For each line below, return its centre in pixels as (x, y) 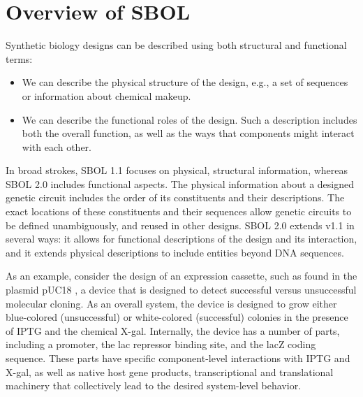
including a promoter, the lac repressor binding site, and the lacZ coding (161, 344)
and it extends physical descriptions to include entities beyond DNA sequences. (175, 252)
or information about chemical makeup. (106, 95)
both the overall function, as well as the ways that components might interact (188, 133)
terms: (19, 58)
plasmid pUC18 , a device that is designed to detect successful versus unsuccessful (181, 290)
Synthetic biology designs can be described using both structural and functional (176, 45)
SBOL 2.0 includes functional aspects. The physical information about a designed (180, 183)
